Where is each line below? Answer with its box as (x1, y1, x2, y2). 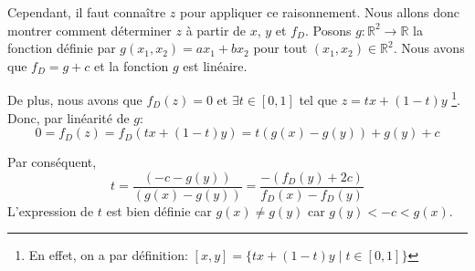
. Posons (304, 20, 352, 39)
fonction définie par (7, 38, 116, 57)
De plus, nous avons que (7, 90, 142, 109)
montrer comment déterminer (7, 20, 172, 39)
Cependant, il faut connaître (7, 3, 166, 21)
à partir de (185, 20, 247, 39)
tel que (299, 90, 338, 109)
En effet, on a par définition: (28, 245, 188, 265)
